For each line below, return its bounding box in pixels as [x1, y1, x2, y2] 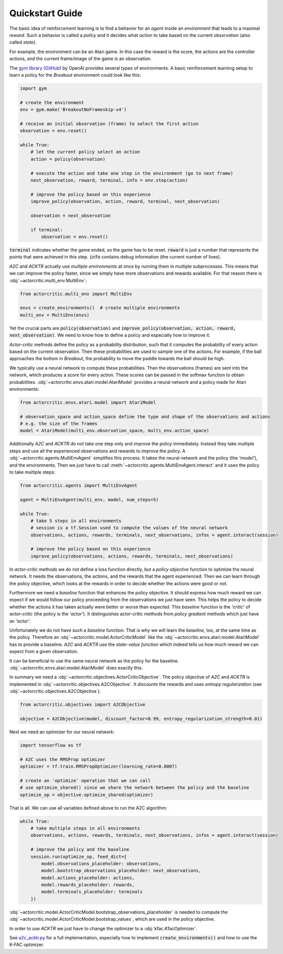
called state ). [9, 39, 37, 45]
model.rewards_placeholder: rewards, [41, 882, 135, 888]
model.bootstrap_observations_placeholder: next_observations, [41, 868, 202, 874]
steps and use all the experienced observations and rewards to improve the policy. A [9, 447, 185, 454]
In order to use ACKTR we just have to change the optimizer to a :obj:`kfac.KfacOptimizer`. [9, 925, 198, 931]
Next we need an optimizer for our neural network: [9, 729, 115, 735]
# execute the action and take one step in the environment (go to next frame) [30, 170, 233, 176]
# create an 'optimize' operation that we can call [20, 778, 151, 783]
